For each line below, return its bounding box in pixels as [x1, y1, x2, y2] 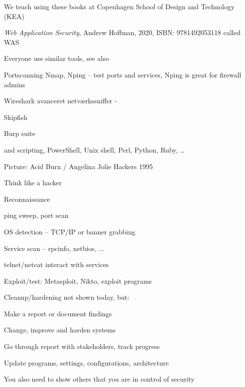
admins [4, 79, 25, 89]
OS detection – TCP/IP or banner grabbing [4, 226, 136, 236]
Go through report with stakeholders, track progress [4, 341, 160, 351]
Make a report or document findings [4, 308, 112, 318]
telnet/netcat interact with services [4, 259, 109, 270]
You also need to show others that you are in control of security [4, 374, 195, 384]
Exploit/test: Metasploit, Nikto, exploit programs [4, 275, 152, 286]
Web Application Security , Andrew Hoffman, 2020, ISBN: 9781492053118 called [4, 27, 241, 38]
